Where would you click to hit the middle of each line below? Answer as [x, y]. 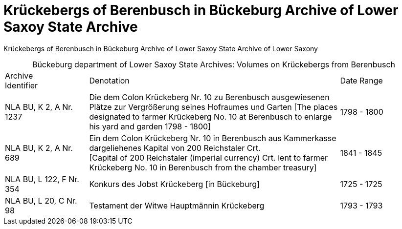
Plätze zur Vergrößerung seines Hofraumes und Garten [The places [213, 107]
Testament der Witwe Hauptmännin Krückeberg [177, 205]
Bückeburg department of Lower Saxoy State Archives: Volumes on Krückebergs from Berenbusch [214, 64]
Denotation [109, 80]
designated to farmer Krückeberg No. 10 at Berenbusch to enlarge [211, 116]
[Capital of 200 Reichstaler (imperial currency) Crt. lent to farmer [209, 157]
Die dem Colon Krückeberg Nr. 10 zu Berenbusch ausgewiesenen [209, 97]
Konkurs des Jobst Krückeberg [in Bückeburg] [175, 184]
